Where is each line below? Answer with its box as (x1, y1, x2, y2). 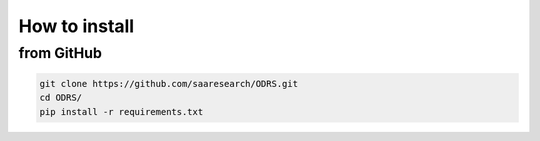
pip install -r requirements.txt (39, 106, 204, 117)
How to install (18, 15, 135, 37)
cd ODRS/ (39, 92, 83, 104)
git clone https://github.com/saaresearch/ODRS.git (39, 78, 299, 89)
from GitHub (18, 44, 102, 62)
